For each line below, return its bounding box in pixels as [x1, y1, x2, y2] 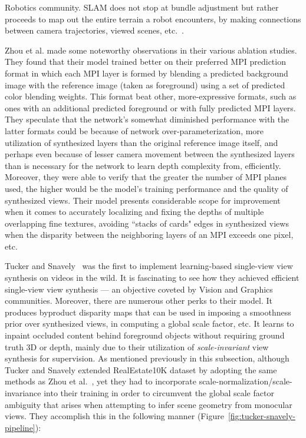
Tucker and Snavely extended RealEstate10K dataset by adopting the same [5, 363, 277, 376]
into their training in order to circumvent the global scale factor [44, 387, 274, 399]
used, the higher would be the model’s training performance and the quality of [5, 182, 288, 194]
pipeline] [5, 421, 35, 433]
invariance [5, 387, 41, 399]
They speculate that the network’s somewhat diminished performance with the [5, 113, 289, 125]
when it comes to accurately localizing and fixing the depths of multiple [5, 205, 264, 218]
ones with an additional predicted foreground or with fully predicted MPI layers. [5, 101, 296, 114]
